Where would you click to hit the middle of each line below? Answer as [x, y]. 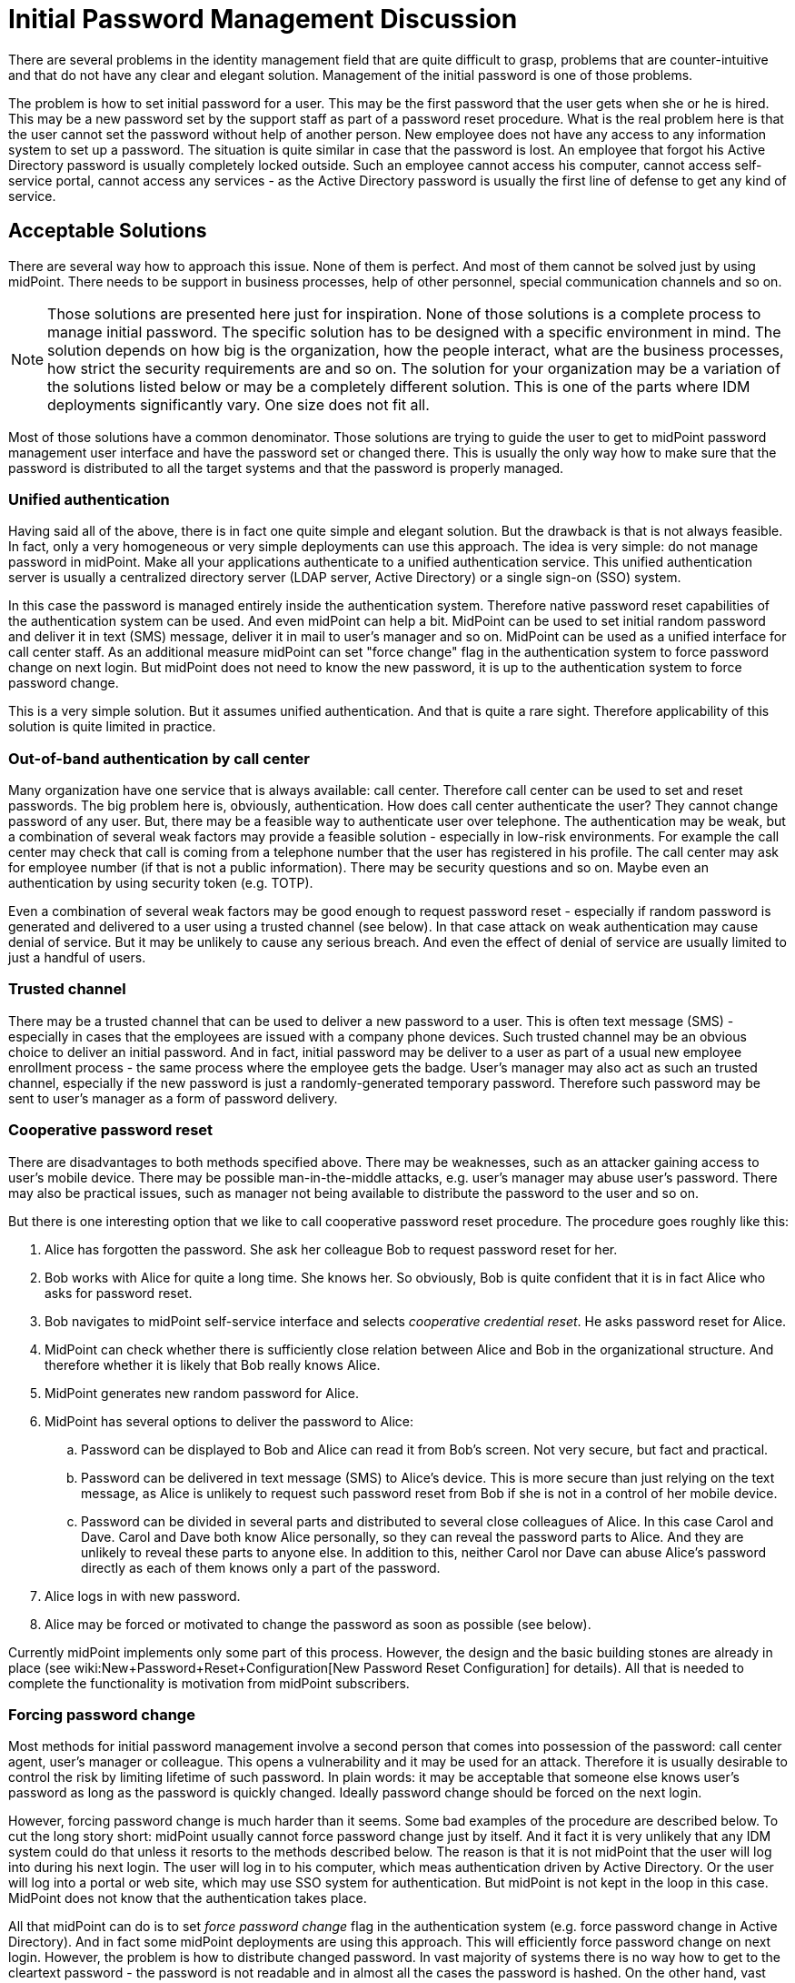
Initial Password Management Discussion [263, 19]
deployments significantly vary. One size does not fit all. [238, 404]
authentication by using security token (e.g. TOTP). [161, 883]
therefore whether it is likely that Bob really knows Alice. [213, 1364]
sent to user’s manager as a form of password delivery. [173, 1098]
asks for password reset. [119, 1293]
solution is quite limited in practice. [112, 727]
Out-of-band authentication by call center [159, 758]
